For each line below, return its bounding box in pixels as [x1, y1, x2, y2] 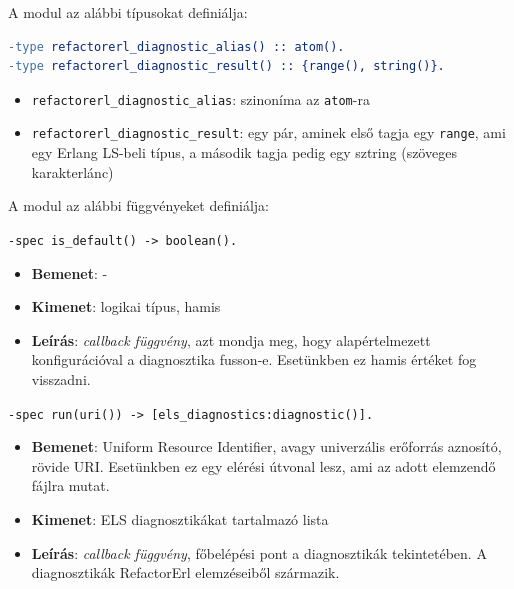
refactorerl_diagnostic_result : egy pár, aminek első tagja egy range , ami [31, 122, 506, 143]
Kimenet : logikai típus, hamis [31, 296, 221, 317]
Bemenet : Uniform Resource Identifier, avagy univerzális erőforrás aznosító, [31, 436, 502, 457]
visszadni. [31, 368, 91, 389]
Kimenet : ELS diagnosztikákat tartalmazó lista [31, 508, 329, 529]
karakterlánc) [31, 161, 114, 182]
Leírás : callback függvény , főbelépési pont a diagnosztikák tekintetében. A [31, 542, 487, 563]
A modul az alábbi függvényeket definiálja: [8, 195, 269, 216]
